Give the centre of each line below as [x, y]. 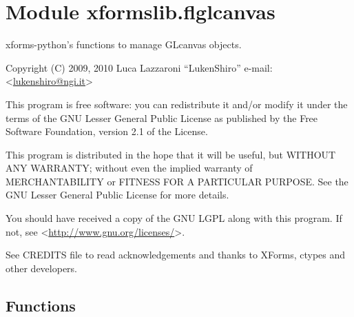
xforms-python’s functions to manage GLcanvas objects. [124, 44]
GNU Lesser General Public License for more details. [117, 195]
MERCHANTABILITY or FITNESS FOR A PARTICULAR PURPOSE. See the [177, 181]
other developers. [41, 268]
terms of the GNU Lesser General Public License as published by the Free [162, 117]
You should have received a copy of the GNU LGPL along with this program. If [174, 218]
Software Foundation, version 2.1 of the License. [107, 131]
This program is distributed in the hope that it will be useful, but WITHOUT [171, 154]
